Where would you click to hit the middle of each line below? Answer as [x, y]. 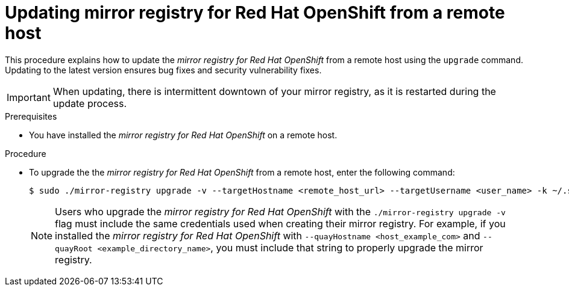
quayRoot [74, 248]
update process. [90, 103]
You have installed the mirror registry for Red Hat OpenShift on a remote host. [183, 135]
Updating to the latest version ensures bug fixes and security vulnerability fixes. [163, 70]
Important [29, 97]
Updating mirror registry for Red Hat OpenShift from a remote [255, 13]
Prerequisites [31, 116]
